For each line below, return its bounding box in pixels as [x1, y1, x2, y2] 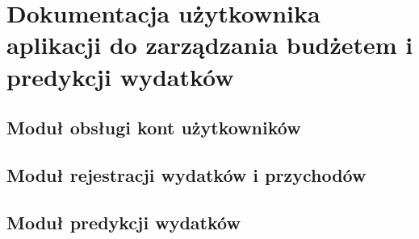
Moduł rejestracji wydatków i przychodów [6, 162, 367, 187]
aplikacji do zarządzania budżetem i [6, 28, 413, 61]
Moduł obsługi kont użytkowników [6, 115, 301, 140]
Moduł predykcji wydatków [6, 209, 241, 234]
